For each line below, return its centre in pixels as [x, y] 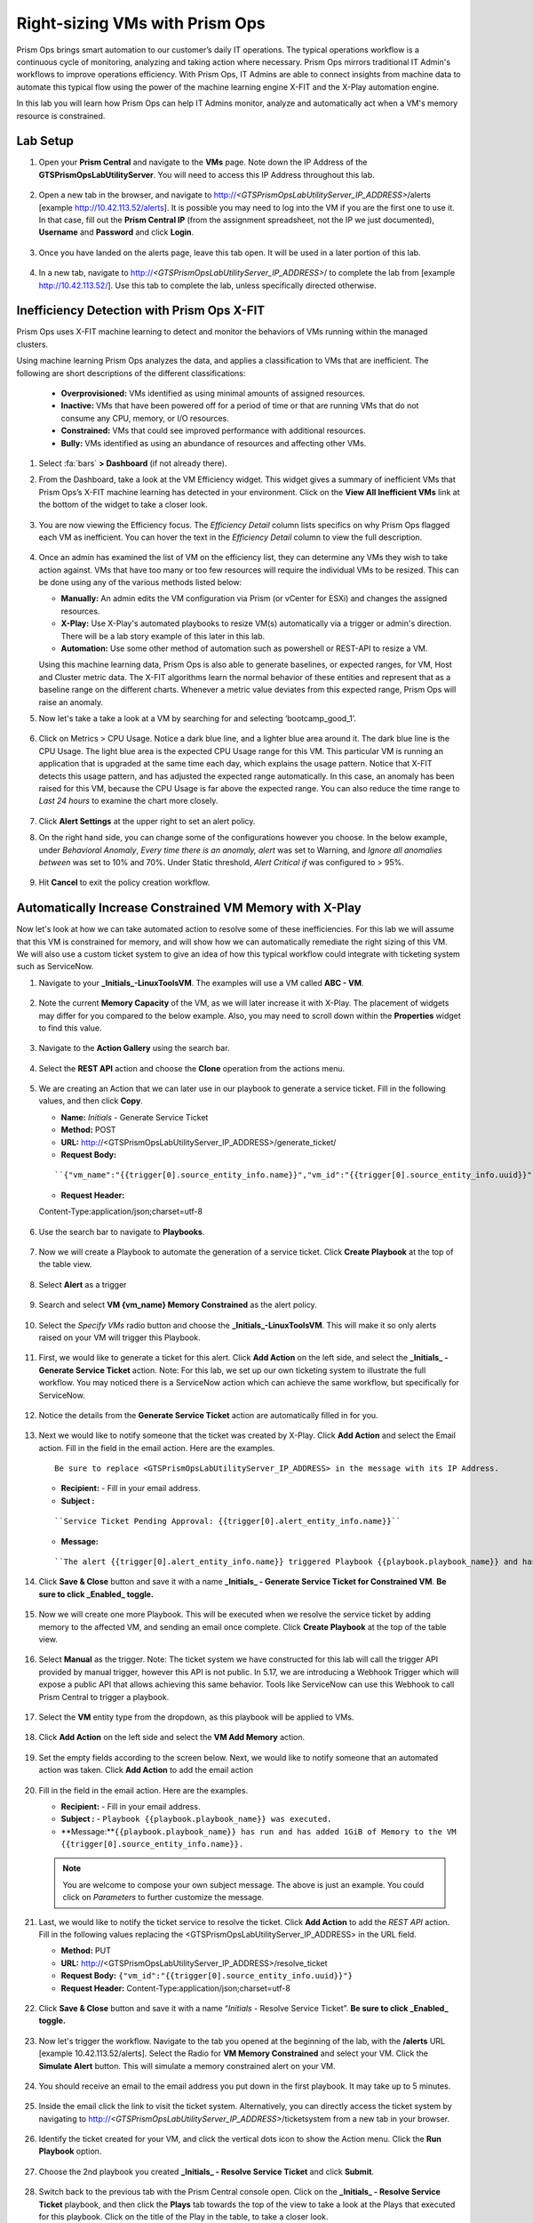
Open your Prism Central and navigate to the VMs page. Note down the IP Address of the [203, 162]
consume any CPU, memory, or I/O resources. [145, 418]
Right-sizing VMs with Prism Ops [141, 23]
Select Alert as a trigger [83, 1284]
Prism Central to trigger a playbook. [104, 1697]
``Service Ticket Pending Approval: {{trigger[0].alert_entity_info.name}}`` [228, 1521]
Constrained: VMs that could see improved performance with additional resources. [213, 430]
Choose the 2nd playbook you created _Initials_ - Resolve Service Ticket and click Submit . [207, 2171]
